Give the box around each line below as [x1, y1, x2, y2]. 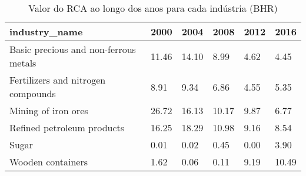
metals [9, 56, 36, 69]
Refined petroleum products [9, 121, 125, 134]
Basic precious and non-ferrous [9, 42, 136, 56]
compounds [9, 87, 56, 100]
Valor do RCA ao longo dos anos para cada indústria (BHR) [28, 1, 278, 15]
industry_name [9, 25, 83, 38]
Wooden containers [9, 155, 88, 168]
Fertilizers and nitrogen [9, 73, 106, 87]
